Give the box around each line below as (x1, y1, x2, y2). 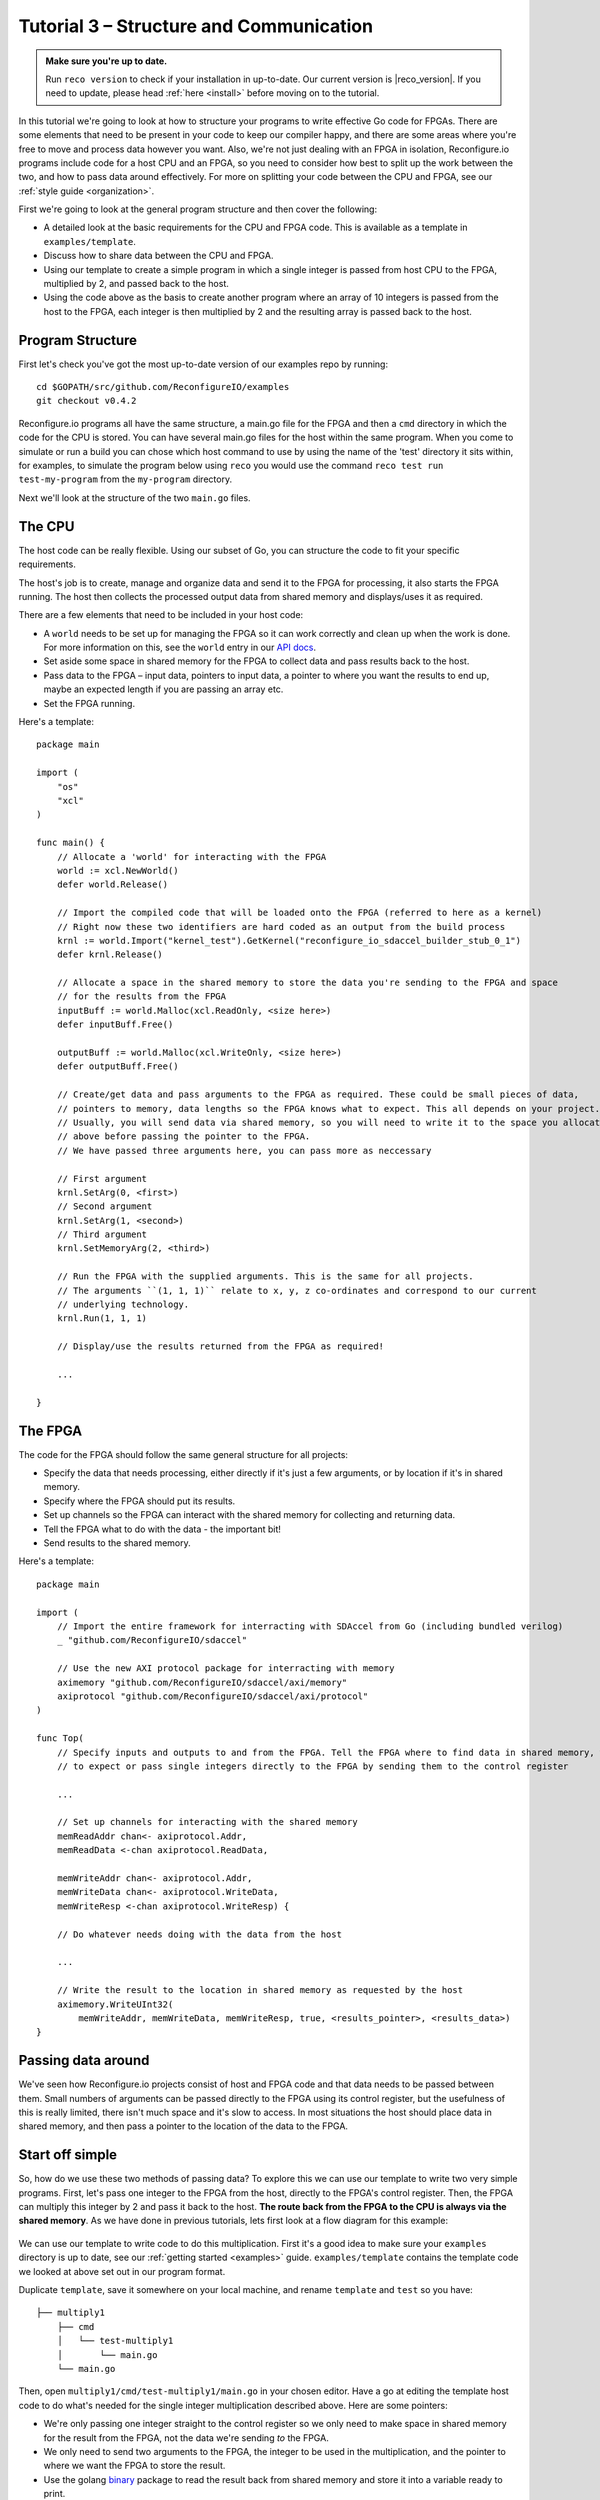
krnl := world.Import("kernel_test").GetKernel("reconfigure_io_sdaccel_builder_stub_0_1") (56, 935, 522, 946)
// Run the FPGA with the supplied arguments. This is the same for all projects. (56, 1271, 474, 1282)
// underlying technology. (56, 1299, 190, 1310)
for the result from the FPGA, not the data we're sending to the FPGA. (43, 2431, 329, 2444)
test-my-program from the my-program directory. (18, 473, 233, 485)
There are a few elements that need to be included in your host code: (18, 609, 304, 621)
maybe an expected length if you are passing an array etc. (43, 683, 284, 695)
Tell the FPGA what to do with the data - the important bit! (43, 1523, 282, 1535)
